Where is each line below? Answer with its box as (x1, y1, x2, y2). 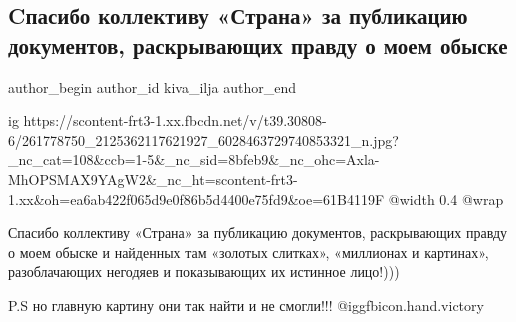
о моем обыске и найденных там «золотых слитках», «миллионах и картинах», (8, 241, 489, 262)
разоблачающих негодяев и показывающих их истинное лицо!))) (8, 261, 400, 282)
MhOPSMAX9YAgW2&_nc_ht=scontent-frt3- (8, 168, 298, 189)
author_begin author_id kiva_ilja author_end (8, 76, 296, 97)
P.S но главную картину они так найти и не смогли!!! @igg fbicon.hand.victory (8, 294, 484, 315)
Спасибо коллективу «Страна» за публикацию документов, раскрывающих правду (8, 222, 508, 243)
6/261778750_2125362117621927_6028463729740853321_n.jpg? (8, 129, 399, 150)
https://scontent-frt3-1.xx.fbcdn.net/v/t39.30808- (23, 110, 327, 131)
